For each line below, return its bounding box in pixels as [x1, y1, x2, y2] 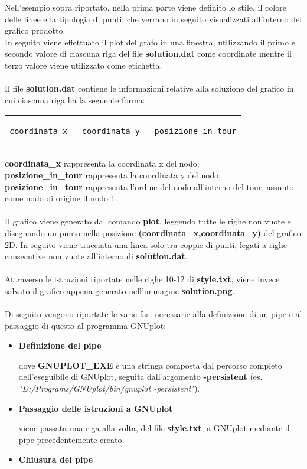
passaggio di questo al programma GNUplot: [5, 319, 166, 331]
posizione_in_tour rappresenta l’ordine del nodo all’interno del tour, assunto [5, 180, 294, 193]
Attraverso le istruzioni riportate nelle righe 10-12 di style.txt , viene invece [5, 273, 280, 285]
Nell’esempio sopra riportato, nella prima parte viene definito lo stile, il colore [5, 1, 286, 13]
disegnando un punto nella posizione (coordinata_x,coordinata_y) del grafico [5, 226, 301, 239]
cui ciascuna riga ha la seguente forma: [5, 93, 145, 106]
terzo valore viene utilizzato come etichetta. [5, 58, 162, 71]
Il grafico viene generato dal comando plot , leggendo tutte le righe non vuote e [5, 215, 291, 227]
